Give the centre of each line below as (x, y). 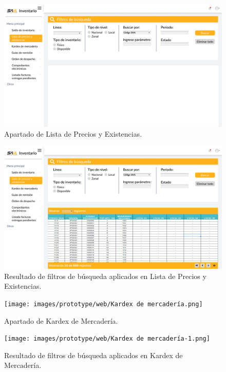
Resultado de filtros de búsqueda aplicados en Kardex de (93, 355)
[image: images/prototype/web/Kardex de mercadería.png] (103, 304)
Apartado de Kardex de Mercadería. (61, 320)
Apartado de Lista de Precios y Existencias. (73, 134)
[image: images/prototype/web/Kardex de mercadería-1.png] (107, 339)
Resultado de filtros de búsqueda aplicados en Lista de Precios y (105, 276)
